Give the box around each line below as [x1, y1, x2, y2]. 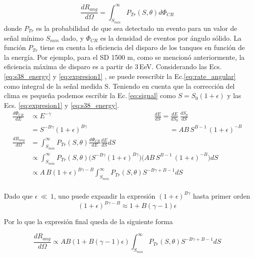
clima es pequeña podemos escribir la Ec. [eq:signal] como [4, 90, 176, 101]
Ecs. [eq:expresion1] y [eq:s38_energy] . [4, 100, 119, 110]
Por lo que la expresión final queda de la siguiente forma [4, 216, 173, 227]
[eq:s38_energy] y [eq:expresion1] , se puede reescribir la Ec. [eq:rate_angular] [4, 71, 236, 81]
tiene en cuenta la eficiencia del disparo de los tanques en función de [40, 42, 245, 52]
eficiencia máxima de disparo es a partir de [4, 61, 133, 72]
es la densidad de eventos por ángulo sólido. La [100, 32, 242, 43]
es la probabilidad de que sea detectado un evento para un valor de [36, 23, 237, 33]
